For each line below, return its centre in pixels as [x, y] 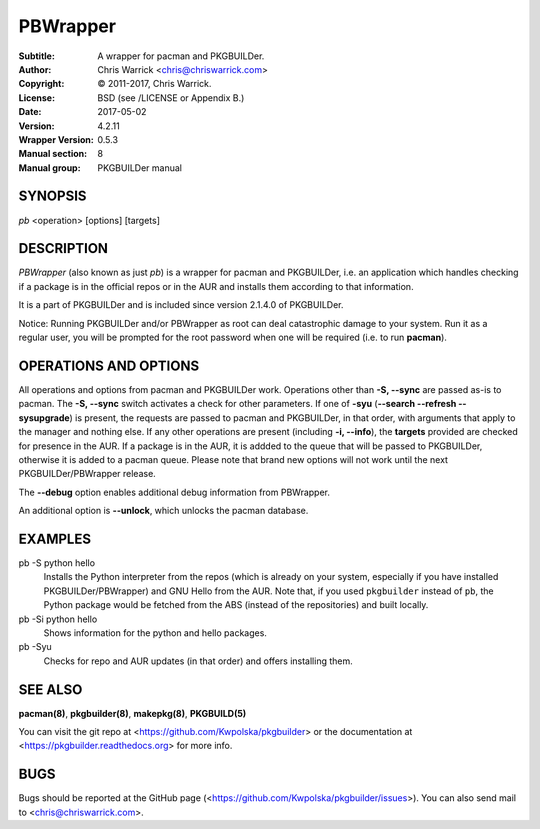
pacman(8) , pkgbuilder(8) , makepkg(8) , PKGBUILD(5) [132, 713]
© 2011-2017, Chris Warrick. [154, 84]
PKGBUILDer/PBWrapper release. [87, 474]
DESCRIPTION [63, 248]
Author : [35, 69]
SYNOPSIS [52, 196]
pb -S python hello [56, 562]
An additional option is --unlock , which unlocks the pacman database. [163, 511]
